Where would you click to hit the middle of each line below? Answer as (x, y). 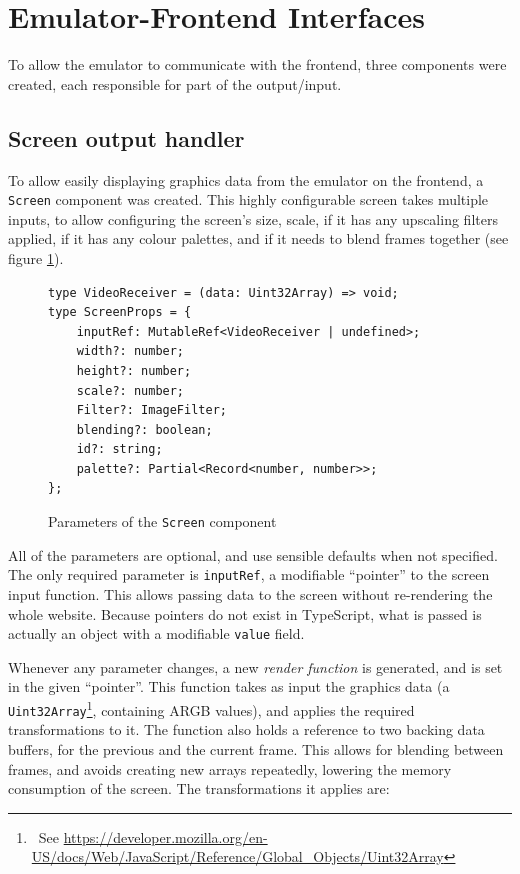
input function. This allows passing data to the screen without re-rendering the (250, 593)
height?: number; (134, 370)
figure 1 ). (36, 257)
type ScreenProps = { (120, 312)
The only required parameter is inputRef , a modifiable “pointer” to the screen (249, 574)
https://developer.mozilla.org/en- (165, 836)
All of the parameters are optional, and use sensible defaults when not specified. (253, 554)
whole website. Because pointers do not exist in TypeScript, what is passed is (245, 613)
